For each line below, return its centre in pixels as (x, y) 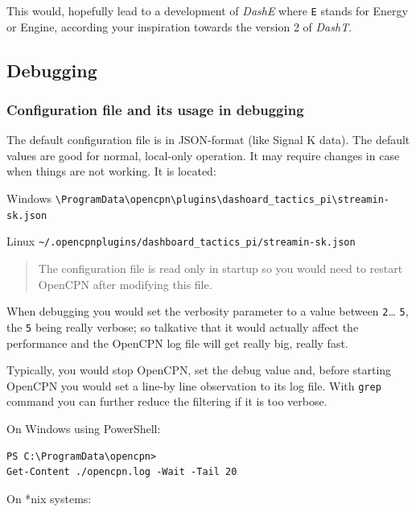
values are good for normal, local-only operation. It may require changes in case (203, 155)
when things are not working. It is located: (111, 171)
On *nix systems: (49, 498)
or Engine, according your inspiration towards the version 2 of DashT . (179, 26)
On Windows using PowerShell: (84, 428)
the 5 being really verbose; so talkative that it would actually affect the (183, 326)
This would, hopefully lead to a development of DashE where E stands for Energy (207, 10)
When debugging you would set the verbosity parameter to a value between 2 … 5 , (208, 311)
